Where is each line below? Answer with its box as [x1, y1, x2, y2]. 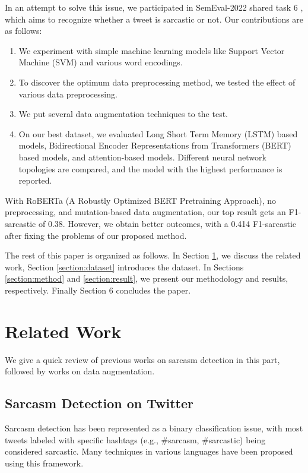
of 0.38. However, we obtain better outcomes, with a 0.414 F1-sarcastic [38, 217, 297, 229]
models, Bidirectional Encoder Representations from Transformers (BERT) [18, 139, 291, 152]
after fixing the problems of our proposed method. [5, 229, 187, 241]
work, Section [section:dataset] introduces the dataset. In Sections [5, 260, 244, 273]
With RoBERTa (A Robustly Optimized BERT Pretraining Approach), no [5, 194, 277, 206]
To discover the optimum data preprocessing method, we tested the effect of [18, 75, 296, 88]
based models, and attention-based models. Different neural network [18, 150, 266, 163]
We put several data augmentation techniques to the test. [18, 108, 228, 120]
